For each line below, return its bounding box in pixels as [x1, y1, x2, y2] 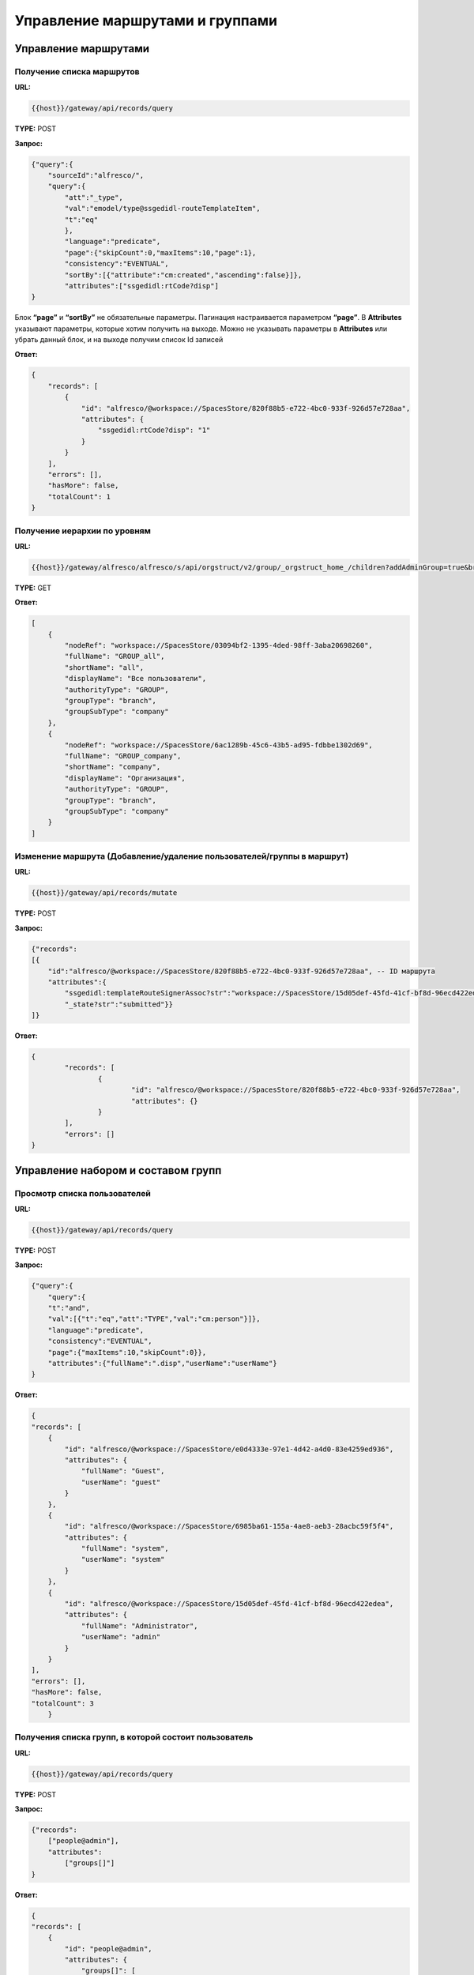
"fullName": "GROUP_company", [64, 751, 182, 760]
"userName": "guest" [81, 1477, 161, 1487]
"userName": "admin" [81, 1632, 161, 1642]
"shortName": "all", [64, 663, 145, 671]
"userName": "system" [81, 1555, 165, 1564]
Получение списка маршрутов [14, 66, 140, 77]
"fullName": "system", [81, 1544, 169, 1553]
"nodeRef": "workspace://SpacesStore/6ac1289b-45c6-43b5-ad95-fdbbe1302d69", [64, 740, 373, 750]
